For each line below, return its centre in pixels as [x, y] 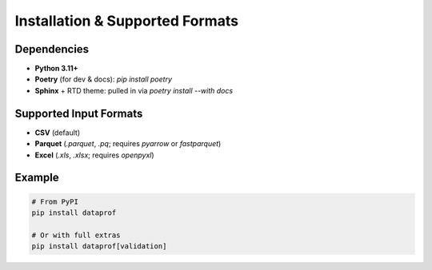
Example [37, 178]
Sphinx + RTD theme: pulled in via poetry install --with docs [134, 90]
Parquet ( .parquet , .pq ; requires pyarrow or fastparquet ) [128, 144]
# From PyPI [55, 201]
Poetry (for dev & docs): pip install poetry [103, 79]
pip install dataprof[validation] [99, 246]
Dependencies [52, 49]
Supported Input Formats [79, 113]
